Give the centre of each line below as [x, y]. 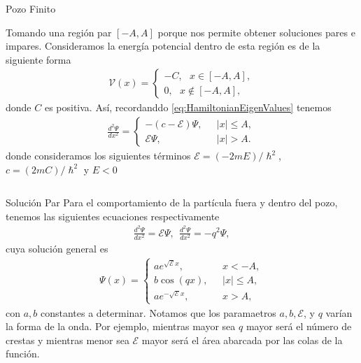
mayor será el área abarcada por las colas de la [242, 340]
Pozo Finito [31, 8]
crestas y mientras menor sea [68, 340]
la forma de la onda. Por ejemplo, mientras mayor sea [121, 326]
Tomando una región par [59, 32]
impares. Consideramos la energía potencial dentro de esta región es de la [163, 46]
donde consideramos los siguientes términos [98, 156]
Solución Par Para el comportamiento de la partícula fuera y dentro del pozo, [172, 202]
